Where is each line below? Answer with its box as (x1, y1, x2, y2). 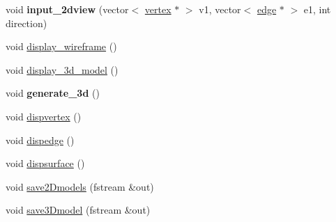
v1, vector (199, 2, 241, 16)
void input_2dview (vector (6, 2, 129, 16)
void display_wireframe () (6, 39, 117, 54)
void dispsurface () (6, 156, 85, 171)
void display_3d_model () (6, 62, 119, 77)
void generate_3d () (6, 86, 100, 100)
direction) (6, 15, 47, 30)
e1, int (303, 2, 331, 16)
